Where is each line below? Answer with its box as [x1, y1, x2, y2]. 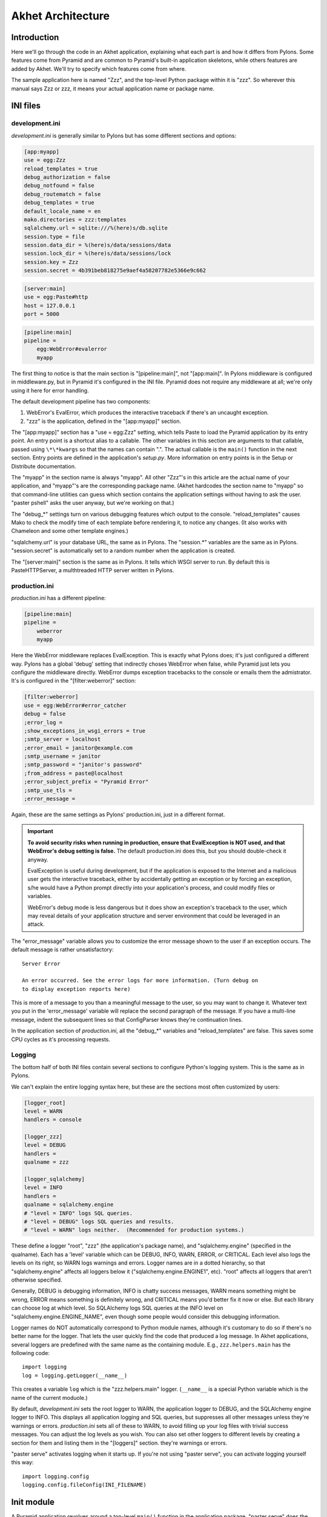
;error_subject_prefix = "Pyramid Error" [24, 779, 149, 785]
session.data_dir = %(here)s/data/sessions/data [24, 242, 171, 249]
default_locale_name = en [24, 208, 101, 215]
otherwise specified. [11, 1276, 62, 1283]
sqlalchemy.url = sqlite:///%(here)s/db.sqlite [24, 225, 168, 232]
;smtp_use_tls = [24, 786, 73, 794]
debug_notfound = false [24, 182, 95, 189]
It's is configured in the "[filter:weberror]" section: [11, 677, 136, 684]
